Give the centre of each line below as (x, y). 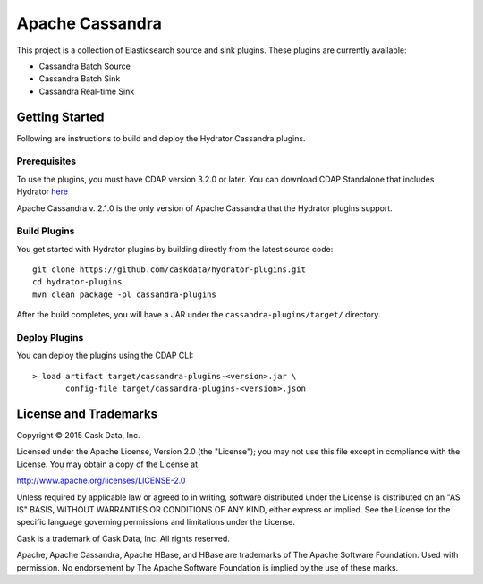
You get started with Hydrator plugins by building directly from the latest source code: (175, 249)
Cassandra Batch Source (85, 66)
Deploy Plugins (50, 338)
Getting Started (60, 117)
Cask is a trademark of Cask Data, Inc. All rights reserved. (123, 538)
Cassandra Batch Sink (80, 79)
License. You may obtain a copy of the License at (107, 464)
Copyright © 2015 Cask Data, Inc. (78, 436)
